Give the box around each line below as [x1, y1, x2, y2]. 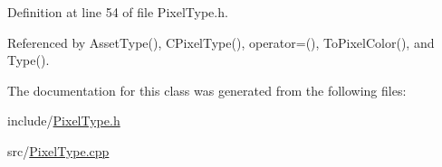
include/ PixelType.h [7, 111, 120, 130]
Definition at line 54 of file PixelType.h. [7, 3, 228, 21]
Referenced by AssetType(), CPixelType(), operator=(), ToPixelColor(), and [7, 32, 435, 51]
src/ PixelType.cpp [7, 141, 110, 160]
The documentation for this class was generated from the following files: [7, 80, 407, 99]
